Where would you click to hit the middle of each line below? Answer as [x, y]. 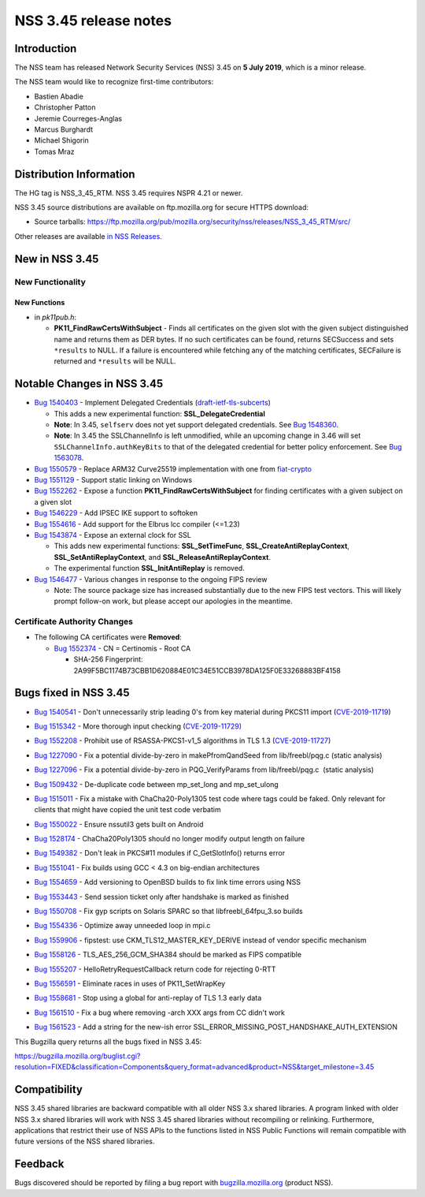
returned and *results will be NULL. [115, 361]
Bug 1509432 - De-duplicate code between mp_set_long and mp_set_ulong [156, 784]
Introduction [46, 48]
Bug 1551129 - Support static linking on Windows [113, 480]
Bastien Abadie [59, 96]
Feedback [39, 1164]
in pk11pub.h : [55, 317]
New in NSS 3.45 [57, 259]
